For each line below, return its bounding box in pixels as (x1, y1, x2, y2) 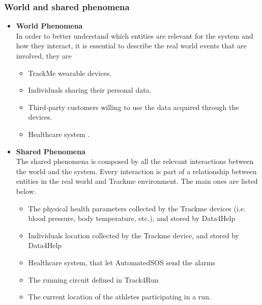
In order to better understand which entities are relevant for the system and (16, 30, 253, 41)
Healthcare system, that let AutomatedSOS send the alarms (28, 257, 216, 267)
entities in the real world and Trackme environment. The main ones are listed (16, 176, 258, 186)
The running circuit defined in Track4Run (28, 274, 159, 285)
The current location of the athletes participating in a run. (28, 291, 211, 302)
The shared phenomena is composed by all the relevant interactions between (16, 156, 254, 167)
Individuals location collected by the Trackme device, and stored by (28, 230, 239, 240)
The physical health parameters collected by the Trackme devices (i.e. (28, 203, 246, 213)
